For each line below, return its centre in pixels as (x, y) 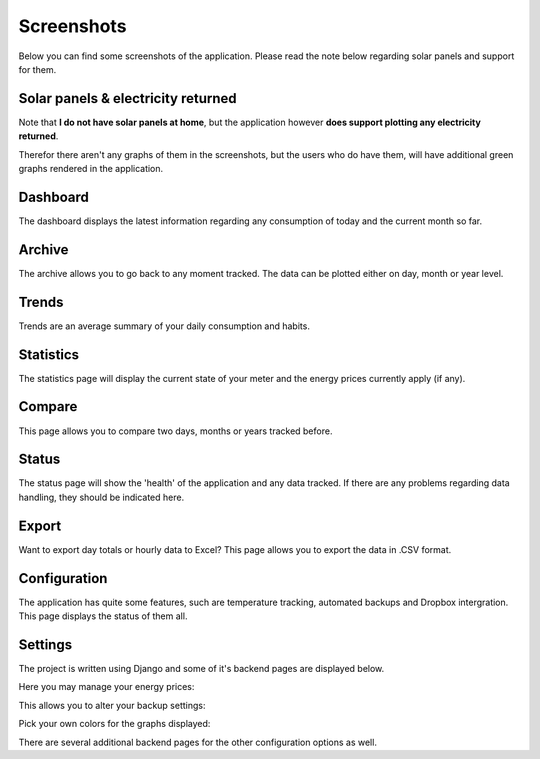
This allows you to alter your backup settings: (112, 705)
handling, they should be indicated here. (101, 497)
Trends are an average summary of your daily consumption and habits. (164, 326)
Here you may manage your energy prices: (106, 687)
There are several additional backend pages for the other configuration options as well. (197, 742)
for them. (37, 69)
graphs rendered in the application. (91, 169)
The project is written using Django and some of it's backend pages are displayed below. (201, 668)
